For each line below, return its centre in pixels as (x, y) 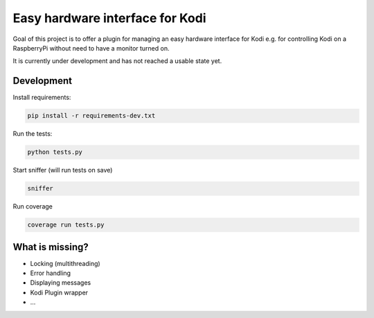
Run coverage (33, 206)
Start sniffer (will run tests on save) (63, 170)
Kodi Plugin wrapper (59, 292)
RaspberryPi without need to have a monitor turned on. (91, 48)
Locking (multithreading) (65, 263)
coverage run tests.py (66, 225)
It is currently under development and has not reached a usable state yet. (117, 61)
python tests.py (55, 152)
